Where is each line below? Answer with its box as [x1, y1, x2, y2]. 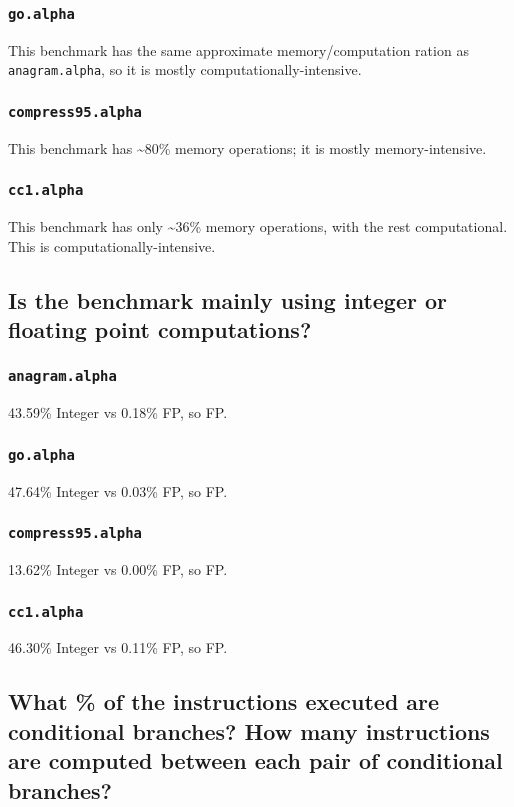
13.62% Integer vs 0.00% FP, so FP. [8, 559, 228, 580]
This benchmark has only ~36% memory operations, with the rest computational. [8, 216, 508, 237]
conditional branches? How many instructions [8, 715, 490, 746]
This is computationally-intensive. [8, 235, 216, 256]
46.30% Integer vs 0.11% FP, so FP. [8, 637, 228, 658]
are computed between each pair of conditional [8, 745, 503, 776]
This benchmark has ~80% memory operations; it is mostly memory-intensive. [8, 137, 487, 158]
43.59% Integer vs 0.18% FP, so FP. [8, 402, 228, 423]
